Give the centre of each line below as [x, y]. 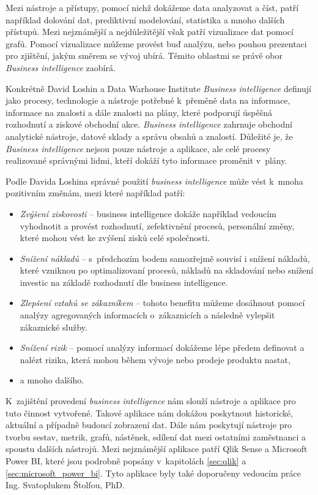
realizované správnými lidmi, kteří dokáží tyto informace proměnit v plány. [146, 160]
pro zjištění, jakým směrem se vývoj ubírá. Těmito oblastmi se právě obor [144, 56]
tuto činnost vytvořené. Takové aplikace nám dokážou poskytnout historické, [150, 412]
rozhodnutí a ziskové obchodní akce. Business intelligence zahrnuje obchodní [149, 124]
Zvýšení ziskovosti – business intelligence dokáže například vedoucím [148, 213]
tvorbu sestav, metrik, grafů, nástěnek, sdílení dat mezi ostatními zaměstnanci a [156, 436]
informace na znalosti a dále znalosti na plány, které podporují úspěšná [139, 112]
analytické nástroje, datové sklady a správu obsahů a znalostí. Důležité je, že [149, 136]
